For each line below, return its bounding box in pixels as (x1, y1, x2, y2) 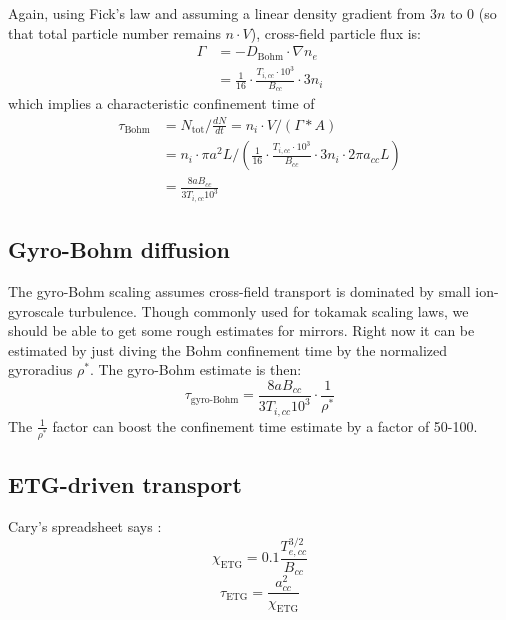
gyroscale (8, 300, 64, 321)
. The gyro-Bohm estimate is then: (89, 359, 302, 380)
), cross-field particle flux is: (250, 22, 421, 43)
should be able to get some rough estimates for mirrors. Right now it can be (8, 320, 475, 341)
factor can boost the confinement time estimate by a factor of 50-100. (52, 415, 478, 436)
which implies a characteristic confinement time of (8, 93, 315, 114)
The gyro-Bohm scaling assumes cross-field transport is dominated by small (8, 280, 471, 301)
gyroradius (8, 359, 73, 380)
